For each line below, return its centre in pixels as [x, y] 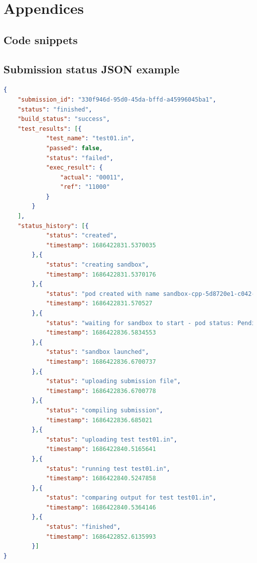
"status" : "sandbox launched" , [97, 352]
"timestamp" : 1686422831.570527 [99, 304]
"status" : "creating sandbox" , [97, 265]
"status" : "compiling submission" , [104, 410]
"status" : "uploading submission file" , [113, 381]
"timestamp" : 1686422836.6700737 [101, 362]
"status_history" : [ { [53, 226]
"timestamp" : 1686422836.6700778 [101, 391]
